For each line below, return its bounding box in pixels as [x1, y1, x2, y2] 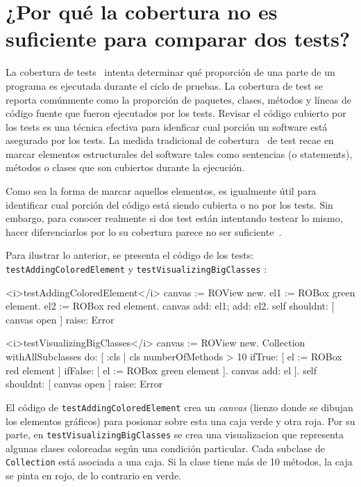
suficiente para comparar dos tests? [6, 24, 351, 53]
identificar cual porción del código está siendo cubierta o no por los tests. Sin [6, 197, 333, 211]
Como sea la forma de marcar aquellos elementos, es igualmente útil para [6, 184, 317, 198]
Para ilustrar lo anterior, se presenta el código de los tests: [6, 248, 254, 262]
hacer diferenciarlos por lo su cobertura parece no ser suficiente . [6, 224, 282, 239]
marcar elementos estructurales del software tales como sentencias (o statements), [6, 146, 353, 161]
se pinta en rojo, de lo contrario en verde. [6, 468, 182, 482]
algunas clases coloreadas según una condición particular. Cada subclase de [6, 440, 325, 455]
